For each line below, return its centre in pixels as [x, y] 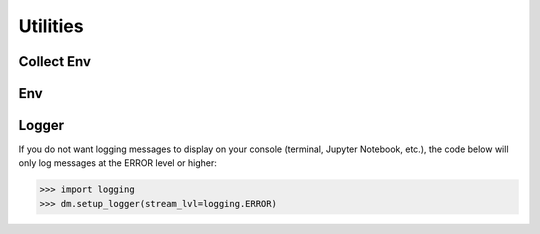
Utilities [51, 26]
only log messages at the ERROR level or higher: [117, 163]
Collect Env [55, 61]
